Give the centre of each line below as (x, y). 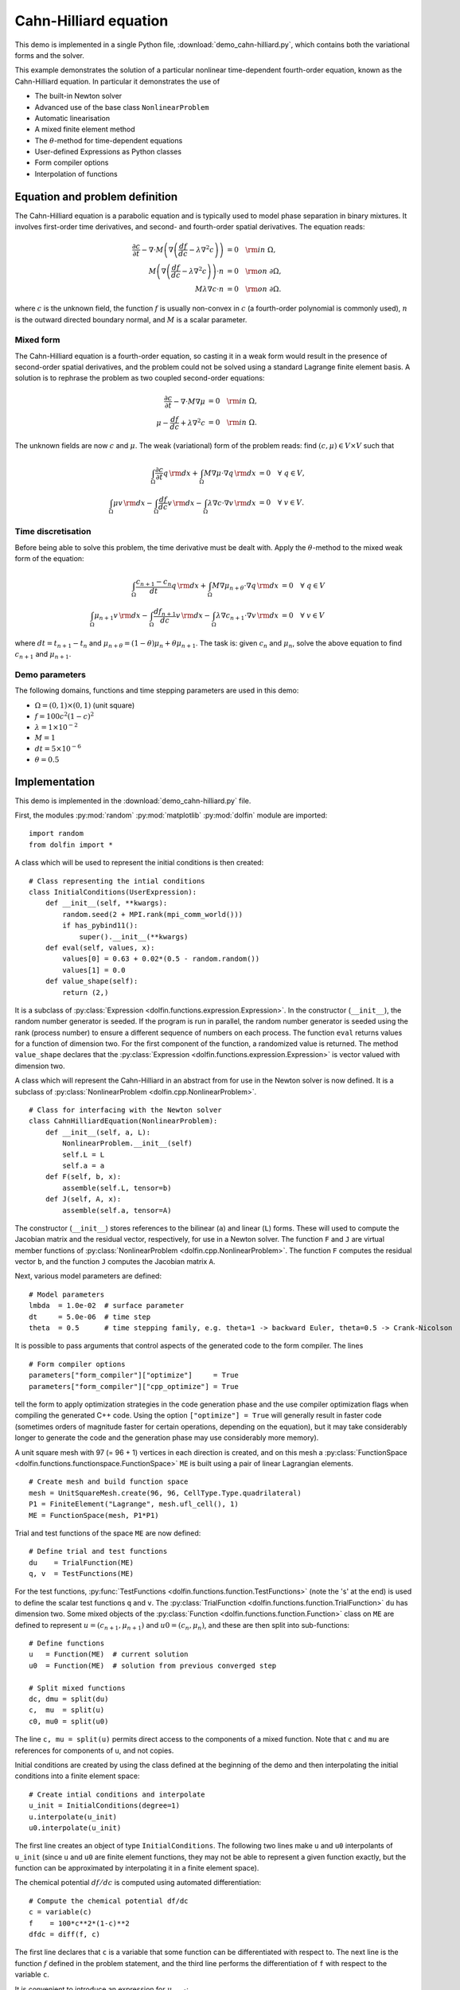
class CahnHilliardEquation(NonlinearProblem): (123, 1121)
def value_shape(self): (92, 981)
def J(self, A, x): (83, 1199)
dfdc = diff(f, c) (65, 1935)
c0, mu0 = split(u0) (69, 1721)
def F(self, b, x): (83, 1177)
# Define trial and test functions (98, 1551)
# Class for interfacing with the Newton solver (125, 1110)
